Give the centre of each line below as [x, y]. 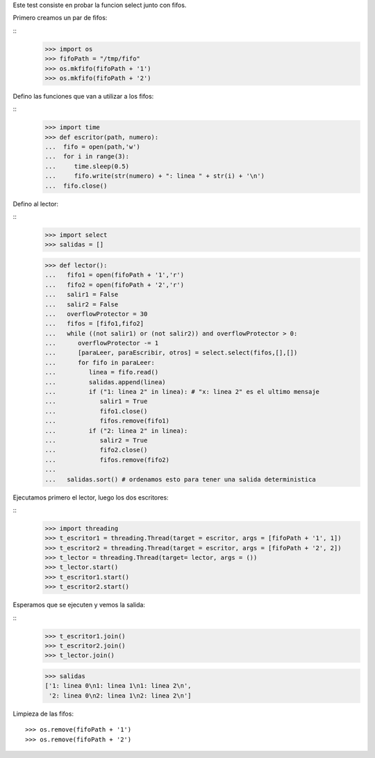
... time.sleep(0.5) [87, 166]
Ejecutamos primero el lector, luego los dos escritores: [91, 497]
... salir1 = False [82, 295]
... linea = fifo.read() [102, 372]
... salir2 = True [96, 440]
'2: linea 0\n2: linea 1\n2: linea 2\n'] [120, 695]
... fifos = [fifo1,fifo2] [94, 324]
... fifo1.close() [96, 411]
